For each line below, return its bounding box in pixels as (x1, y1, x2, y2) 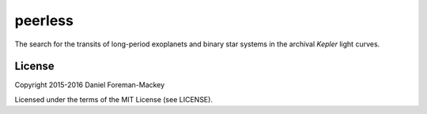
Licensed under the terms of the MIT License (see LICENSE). (14, 94, 213, 104)
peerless (14, 12, 74, 29)
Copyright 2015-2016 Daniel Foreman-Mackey (14, 80, 165, 90)
